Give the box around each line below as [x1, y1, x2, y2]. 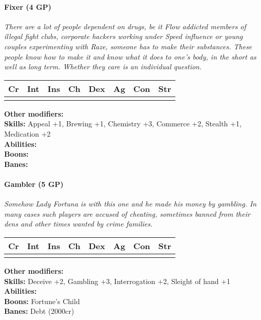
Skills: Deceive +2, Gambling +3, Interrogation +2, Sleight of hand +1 [4, 275, 231, 286]
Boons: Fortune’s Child [4, 295, 80, 306]
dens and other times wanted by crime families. [4, 218, 153, 229]
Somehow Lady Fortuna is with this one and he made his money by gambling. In [4, 198, 257, 209]
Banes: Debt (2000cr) [4, 306, 74, 316]
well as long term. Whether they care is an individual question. [4, 61, 202, 72]
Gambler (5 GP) [4, 178, 64, 189]
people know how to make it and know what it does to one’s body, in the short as [4, 51, 256, 62]
